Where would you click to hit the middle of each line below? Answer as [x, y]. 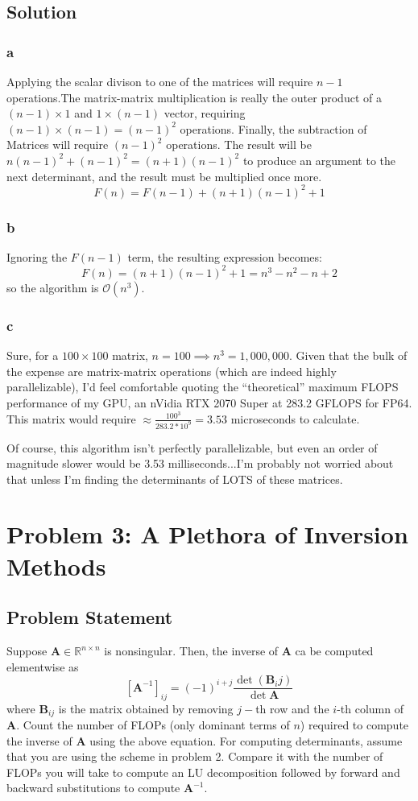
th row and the [292, 708]
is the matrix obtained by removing [146, 708]
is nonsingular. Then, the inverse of [191, 651]
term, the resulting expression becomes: [225, 256]
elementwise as [43, 666]
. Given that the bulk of [348, 355]
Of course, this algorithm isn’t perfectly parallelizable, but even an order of [192, 447]
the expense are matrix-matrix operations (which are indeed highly [172, 371]
